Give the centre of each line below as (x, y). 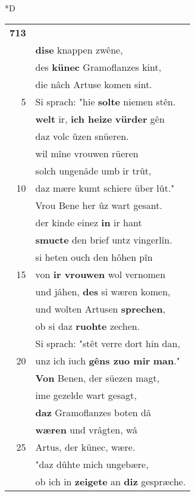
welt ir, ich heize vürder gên (100, 118)
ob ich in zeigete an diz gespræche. (111, 481)
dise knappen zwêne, (79, 49)
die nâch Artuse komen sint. (94, 84)
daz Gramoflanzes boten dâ (93, 412)
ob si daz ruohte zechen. (88, 326)
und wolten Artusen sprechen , (100, 308)
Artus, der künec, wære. (85, 447)
